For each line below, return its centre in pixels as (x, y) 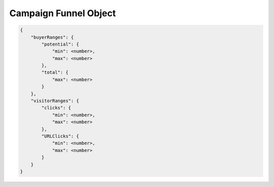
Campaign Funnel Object (63, 13)
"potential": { (60, 44)
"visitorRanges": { (55, 101)
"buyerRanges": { (52, 37)
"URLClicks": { (60, 136)
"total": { (55, 73)
